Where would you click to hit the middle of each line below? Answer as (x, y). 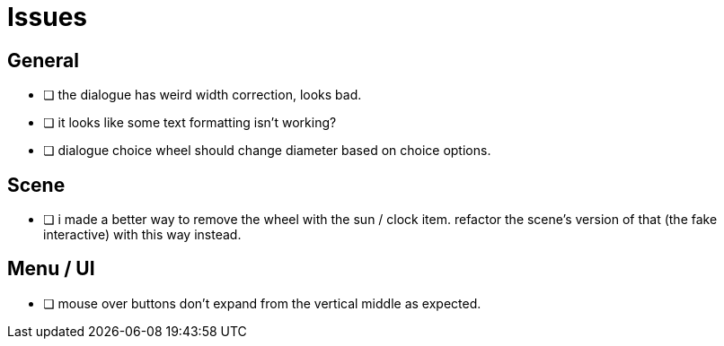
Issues (48, 17)
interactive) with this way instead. (142, 235)
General (44, 60)
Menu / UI (51, 269)
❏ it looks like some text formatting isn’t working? (190, 123)
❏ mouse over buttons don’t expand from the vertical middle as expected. (262, 303)
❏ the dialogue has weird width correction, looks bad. (203, 95)
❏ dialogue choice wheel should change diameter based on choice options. (267, 151)
